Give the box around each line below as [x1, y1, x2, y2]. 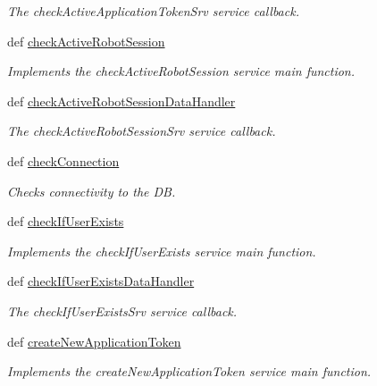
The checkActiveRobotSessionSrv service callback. [7, 122, 276, 140]
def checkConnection [7, 151, 120, 170]
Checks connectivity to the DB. [7, 181, 176, 200]
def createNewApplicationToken [7, 331, 181, 350]
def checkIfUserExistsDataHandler [7, 272, 195, 290]
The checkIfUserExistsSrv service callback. [7, 301, 238, 320]
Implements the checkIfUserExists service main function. [7, 241, 316, 260]
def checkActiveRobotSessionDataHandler [7, 91, 236, 110]
